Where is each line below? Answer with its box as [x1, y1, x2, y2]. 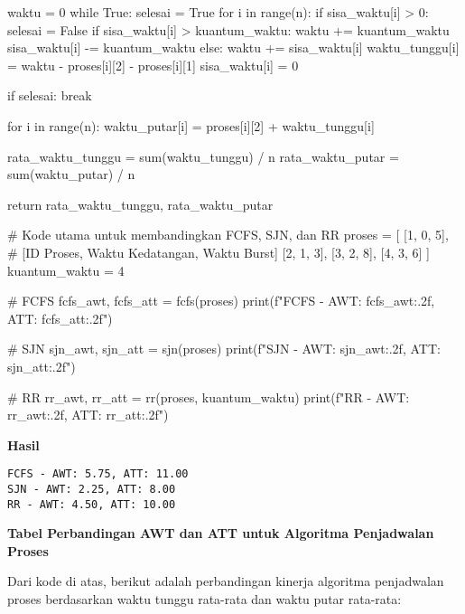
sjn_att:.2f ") [7, 356, 76, 375]
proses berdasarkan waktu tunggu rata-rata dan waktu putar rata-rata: [7, 590, 402, 609]
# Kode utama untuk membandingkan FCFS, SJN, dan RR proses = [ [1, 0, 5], [7, 225, 449, 244]
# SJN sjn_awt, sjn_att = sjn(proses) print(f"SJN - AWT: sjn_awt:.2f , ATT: [7, 339, 441, 358]
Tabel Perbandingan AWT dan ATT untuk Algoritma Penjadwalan [7, 524, 434, 543]
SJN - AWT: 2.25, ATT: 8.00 [7, 482, 176, 496]
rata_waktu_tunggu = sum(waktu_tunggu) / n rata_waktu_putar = [7, 146, 399, 165]
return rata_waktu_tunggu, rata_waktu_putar [7, 194, 274, 213]
